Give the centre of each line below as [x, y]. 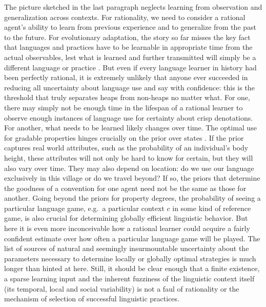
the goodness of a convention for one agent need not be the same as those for [125, 188]
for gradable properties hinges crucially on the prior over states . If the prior [124, 137]
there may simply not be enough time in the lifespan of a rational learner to [124, 107]
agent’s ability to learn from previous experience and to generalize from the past [130, 27]
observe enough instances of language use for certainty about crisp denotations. [129, 117]
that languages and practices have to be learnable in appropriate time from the [128, 47]
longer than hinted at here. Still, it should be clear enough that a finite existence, [132, 268]
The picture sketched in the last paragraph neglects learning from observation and [133, 7]
